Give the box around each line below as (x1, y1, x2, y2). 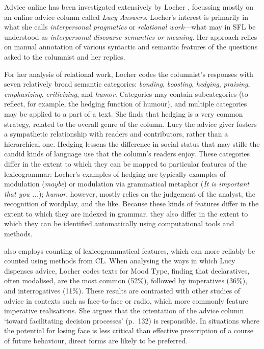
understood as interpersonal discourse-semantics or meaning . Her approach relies (4, 31, 257, 42)
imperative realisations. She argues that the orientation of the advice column (4, 305, 244, 316)
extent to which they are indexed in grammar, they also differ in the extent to (4, 208, 248, 219)
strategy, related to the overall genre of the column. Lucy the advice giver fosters (4, 118, 257, 129)
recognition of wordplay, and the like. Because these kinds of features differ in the (4, 198, 259, 209)
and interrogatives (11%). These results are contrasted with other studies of (4, 285, 241, 296)
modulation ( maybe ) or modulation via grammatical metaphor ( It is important (4, 178, 249, 189)
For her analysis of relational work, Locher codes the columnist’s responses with (4, 68, 253, 79)
